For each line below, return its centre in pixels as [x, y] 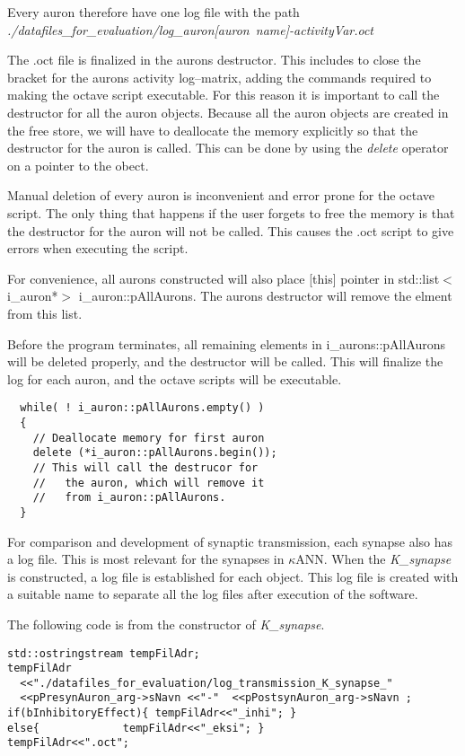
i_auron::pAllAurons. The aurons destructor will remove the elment [265, 296]
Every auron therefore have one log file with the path [154, 12]
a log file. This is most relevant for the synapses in [146, 559]
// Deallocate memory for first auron [149, 438]
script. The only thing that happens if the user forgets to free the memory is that [231, 212]
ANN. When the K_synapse [373, 559]
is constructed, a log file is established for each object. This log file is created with [233, 576]
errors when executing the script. [98, 248]
